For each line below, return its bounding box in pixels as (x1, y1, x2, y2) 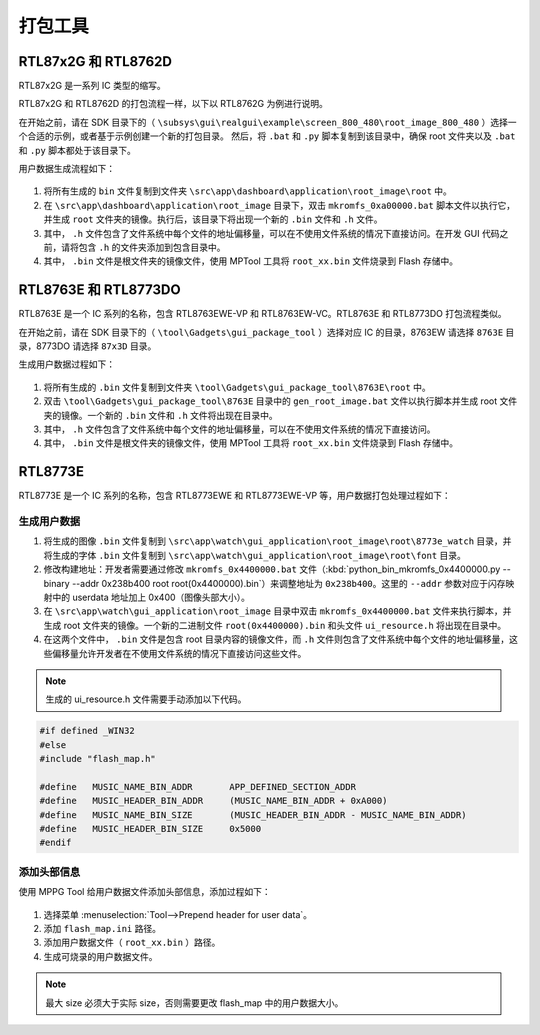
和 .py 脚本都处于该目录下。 (18, 144, 137, 156)
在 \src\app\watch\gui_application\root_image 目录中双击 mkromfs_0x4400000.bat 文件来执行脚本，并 (43, 605, 512, 617)
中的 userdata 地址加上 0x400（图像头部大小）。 (51, 591, 250, 603)
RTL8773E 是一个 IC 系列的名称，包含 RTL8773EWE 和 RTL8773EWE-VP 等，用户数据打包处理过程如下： (18, 490, 452, 502)
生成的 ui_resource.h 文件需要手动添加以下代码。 (45, 693, 247, 705)
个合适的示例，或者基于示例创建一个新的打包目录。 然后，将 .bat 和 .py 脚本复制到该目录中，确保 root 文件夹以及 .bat (18, 130, 516, 142)
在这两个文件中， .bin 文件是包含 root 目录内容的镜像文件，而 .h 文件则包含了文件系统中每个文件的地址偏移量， (43, 633, 510, 645)
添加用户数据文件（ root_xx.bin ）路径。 (43, 936, 221, 949)
